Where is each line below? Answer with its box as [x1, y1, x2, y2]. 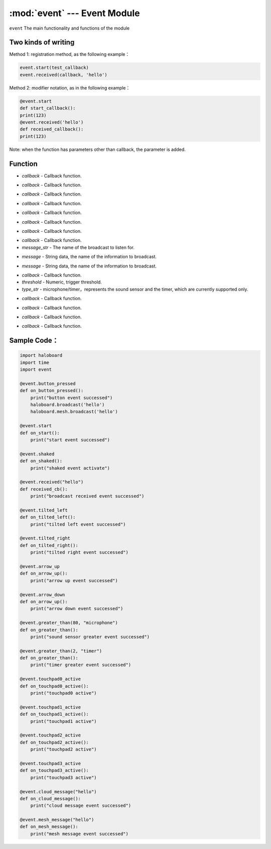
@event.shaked [20, 451, 55, 457]
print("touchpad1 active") [30, 718, 97, 724]
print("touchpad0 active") [30, 690, 97, 696]
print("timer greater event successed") [30, 662, 131, 668]
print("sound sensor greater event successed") [30, 634, 150, 639]
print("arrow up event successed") [30, 578, 118, 583]
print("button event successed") [30, 395, 113, 401]
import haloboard [20, 352, 63, 358]
